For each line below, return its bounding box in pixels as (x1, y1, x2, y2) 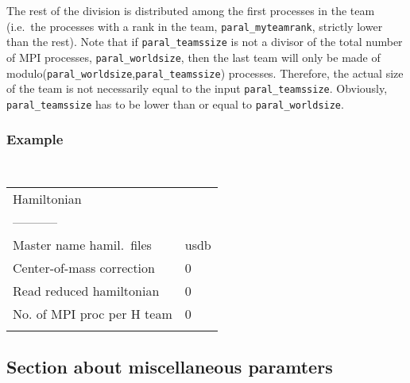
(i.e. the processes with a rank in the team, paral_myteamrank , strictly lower (6, 17, 383, 34)
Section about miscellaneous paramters (6, 354, 333, 378)
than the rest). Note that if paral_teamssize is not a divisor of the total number (6, 33, 403, 50)
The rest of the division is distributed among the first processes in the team (6, 2, 375, 18)
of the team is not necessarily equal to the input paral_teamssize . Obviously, (6, 80, 388, 97)
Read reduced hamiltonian (13, 282, 160, 301)
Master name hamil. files (13, 236, 152, 255)
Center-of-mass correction (13, 259, 155, 278)
